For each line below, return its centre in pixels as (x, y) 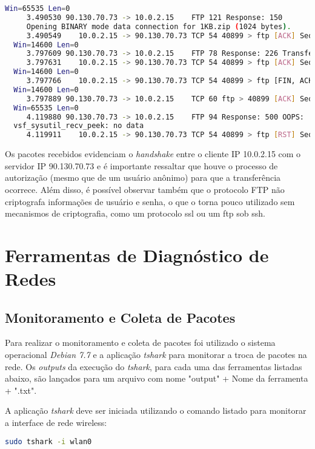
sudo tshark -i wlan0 (48, 441)
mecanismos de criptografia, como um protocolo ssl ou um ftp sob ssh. (135, 213)
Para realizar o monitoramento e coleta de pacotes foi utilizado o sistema (140, 343)
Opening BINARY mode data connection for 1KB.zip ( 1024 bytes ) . (159, 26)
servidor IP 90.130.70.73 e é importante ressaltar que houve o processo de (141, 165)
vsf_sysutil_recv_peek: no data (79, 126)
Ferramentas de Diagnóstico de (137, 255)
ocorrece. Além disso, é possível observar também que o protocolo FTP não (145, 189)
